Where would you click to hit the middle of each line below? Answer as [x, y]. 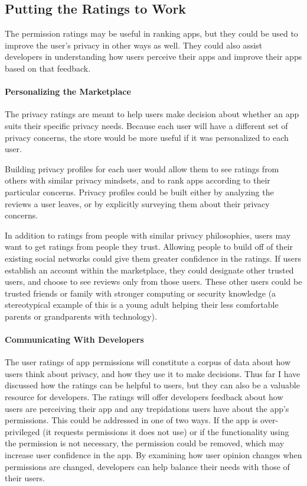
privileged [22, 431]
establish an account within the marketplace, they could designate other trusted [149, 270]
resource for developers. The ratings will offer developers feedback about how [144, 397]
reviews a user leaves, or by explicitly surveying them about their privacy [137, 203]
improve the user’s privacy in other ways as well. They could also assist [134, 45]
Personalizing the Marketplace [68, 91]
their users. [25, 478]
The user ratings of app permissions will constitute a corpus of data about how [148, 362]
